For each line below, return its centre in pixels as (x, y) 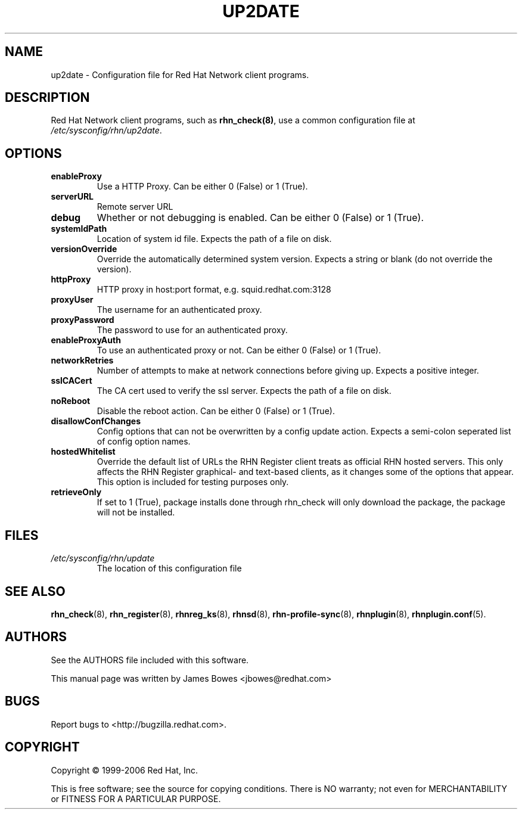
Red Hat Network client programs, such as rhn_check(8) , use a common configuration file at (233, 120)
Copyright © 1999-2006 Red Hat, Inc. (124, 770)
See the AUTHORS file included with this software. (150, 660)
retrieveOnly (76, 492)
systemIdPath (79, 229)
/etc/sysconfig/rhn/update (103, 558)
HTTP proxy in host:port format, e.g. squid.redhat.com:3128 (214, 290)
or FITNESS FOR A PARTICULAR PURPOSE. (136, 799)
